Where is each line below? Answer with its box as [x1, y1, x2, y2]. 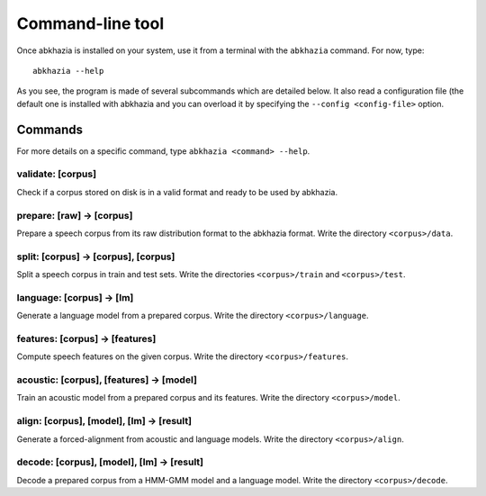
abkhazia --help [32, 66, 104, 76]
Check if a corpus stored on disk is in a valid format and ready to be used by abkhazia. [16, 186, 337, 197]
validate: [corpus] [16, 167, 97, 180]
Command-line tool [16, 14, 165, 33]
